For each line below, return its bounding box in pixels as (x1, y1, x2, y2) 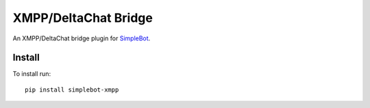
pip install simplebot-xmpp (25, 85, 119, 94)
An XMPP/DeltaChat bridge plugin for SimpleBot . (12, 34, 151, 42)
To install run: (12, 70, 51, 78)
